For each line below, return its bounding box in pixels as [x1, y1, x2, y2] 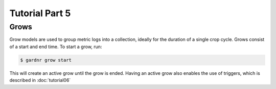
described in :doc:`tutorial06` [9, 77, 71, 83]
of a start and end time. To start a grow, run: [9, 43, 102, 50]
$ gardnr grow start [20, 57, 72, 63]
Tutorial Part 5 [9, 8, 71, 19]
